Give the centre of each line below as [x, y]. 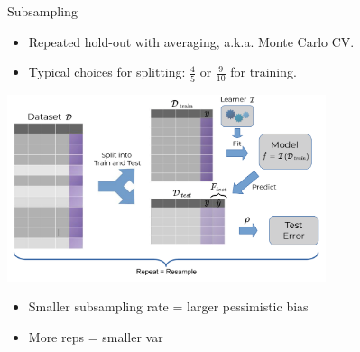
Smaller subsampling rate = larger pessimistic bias [168, 306]
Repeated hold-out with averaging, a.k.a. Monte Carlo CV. [191, 41]
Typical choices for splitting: [107, 72]
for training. [263, 72]
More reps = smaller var [96, 336]
